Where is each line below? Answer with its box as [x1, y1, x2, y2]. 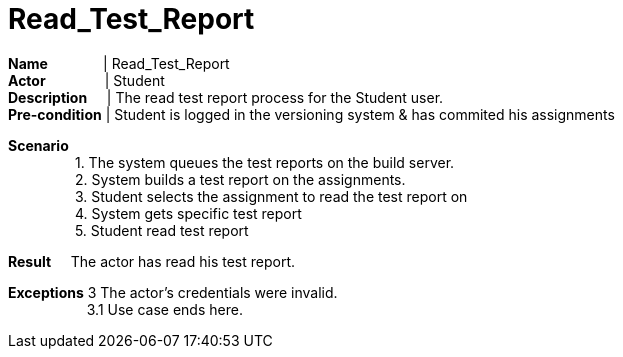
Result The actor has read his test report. [8, 252, 296, 270]
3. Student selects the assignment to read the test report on [74, 187, 468, 205]
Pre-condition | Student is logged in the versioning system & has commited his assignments [8, 105, 615, 123]
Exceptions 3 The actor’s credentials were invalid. [8, 283, 338, 301]
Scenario [8, 136, 69, 154]
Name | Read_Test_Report [8, 54, 230, 72]
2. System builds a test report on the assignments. [74, 170, 406, 188]
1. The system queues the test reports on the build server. [74, 153, 455, 171]
